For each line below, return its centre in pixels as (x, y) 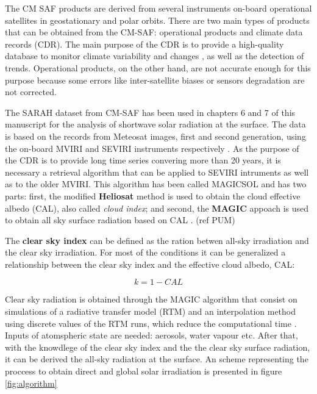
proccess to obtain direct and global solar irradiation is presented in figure (144, 371)
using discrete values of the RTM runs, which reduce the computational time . (151, 323)
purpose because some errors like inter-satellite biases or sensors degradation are (155, 80)
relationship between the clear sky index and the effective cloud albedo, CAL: (150, 264)
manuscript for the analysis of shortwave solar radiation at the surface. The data (155, 124)
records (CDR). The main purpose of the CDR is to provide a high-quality (144, 44)
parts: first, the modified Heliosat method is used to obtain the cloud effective (153, 195)
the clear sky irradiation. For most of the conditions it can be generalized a (145, 252)
